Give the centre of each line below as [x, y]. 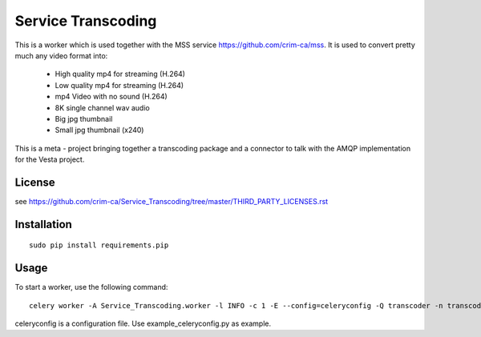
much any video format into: [61, 55]
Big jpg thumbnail [84, 118]
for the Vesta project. [50, 159]
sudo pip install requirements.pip [99, 245]
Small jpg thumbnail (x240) [99, 130]
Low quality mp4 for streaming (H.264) [119, 85]
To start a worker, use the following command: [91, 287]
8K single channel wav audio [102, 107]
